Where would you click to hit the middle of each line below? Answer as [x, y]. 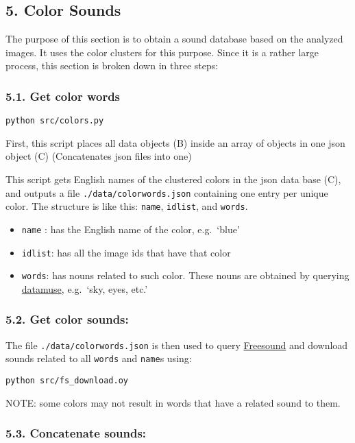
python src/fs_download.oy [67, 381]
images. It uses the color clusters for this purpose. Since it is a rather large [162, 52]
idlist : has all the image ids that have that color [126, 252]
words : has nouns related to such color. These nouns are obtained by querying [185, 275]
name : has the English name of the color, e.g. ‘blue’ [131, 229]
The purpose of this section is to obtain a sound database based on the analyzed [174, 39]
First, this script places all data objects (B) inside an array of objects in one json [175, 142]
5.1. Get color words [63, 96]
